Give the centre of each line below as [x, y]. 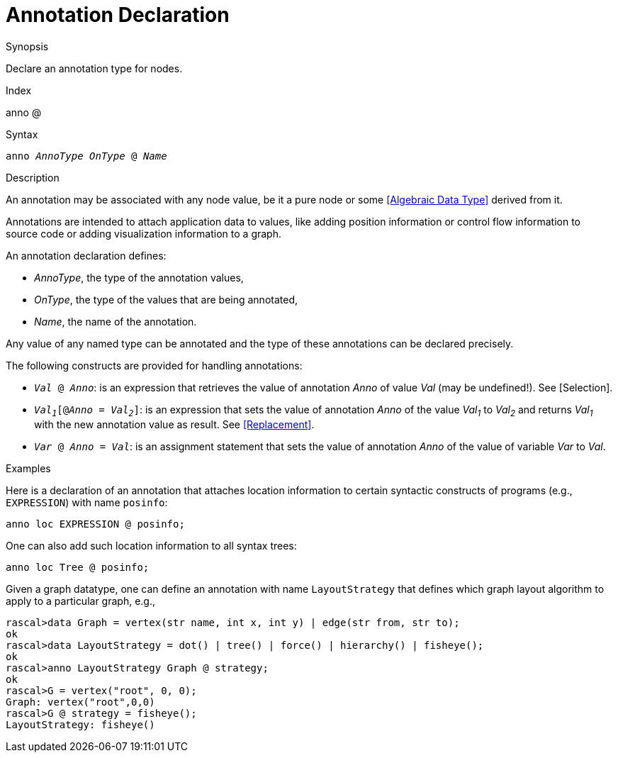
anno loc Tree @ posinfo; [78, 567]
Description [33, 177]
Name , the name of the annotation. [116, 321]
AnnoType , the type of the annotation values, [139, 277]
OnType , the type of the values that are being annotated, [166, 299]
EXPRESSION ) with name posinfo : [87, 502]
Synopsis [27, 46]
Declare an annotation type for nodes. [94, 68]
